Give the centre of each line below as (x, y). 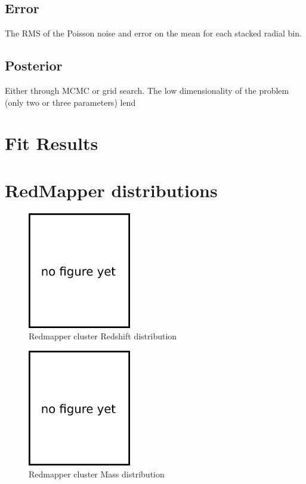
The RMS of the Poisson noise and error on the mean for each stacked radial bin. (153, 33)
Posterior (34, 65)
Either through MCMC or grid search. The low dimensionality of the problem (147, 90)
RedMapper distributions (111, 190)
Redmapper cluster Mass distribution (97, 474)
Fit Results (52, 143)
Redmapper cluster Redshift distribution (103, 336)
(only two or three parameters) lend (70, 102)
